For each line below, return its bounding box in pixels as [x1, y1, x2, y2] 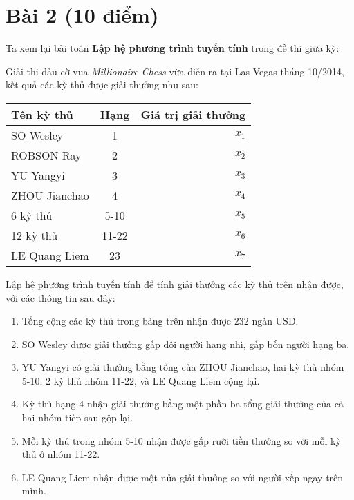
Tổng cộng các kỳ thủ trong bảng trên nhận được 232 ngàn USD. [21, 314, 299, 328]
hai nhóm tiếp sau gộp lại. [21, 410, 133, 425]
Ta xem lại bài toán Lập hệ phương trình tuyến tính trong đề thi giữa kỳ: [6, 41, 339, 55]
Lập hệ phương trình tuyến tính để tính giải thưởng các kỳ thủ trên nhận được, [6, 276, 344, 291]
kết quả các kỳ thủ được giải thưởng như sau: [6, 77, 198, 92]
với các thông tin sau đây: [6, 290, 115, 305]
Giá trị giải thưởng [140, 106, 246, 122]
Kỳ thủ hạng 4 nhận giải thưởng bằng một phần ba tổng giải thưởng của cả [21, 396, 344, 411]
